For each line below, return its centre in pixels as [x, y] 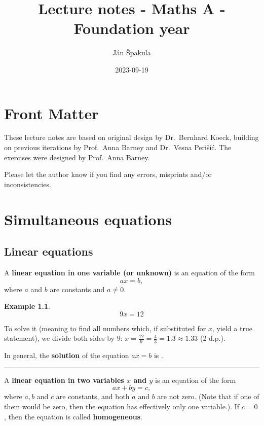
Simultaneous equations [88, 219]
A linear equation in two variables [64, 380]
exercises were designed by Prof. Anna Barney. [77, 157]
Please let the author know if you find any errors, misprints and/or [108, 174]
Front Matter [51, 113]
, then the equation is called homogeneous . [73, 416]
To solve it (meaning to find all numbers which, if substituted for [105, 328]
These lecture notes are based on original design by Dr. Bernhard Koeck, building [131, 137]
